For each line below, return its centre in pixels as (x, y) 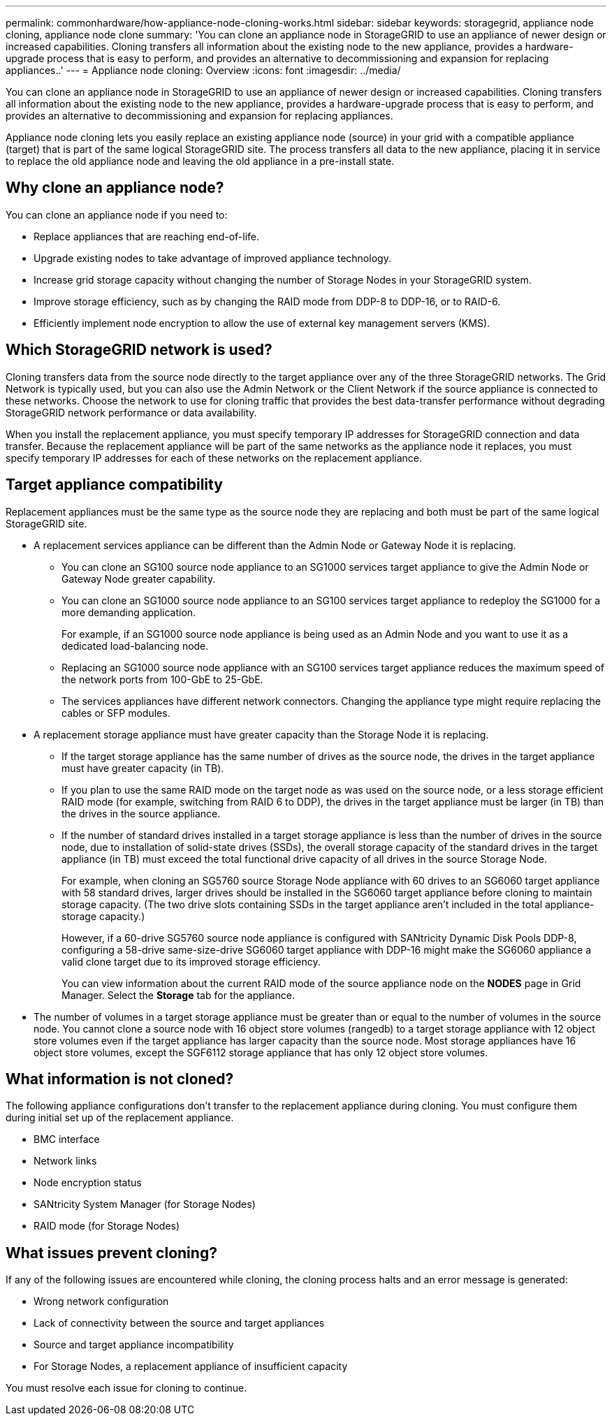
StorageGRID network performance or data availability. (131, 412)
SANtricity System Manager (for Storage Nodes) (145, 1204)
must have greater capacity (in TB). (143, 768)
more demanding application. (129, 612)
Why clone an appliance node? (115, 188)
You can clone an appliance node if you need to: (117, 214)
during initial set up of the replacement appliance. (120, 1118)
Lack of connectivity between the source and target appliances (179, 1323)
